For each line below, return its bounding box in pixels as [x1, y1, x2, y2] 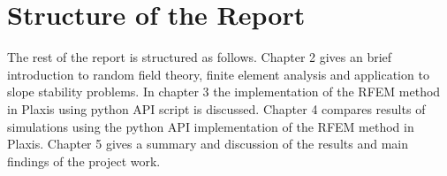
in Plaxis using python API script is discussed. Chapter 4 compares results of [7, 99, 426, 118]
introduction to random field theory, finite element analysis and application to [7, 65, 429, 83]
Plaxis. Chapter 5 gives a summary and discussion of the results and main [7, 134, 408, 153]
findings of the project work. [7, 151, 161, 170]
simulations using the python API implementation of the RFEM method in [7, 117, 414, 135]
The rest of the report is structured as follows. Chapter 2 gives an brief [7, 48, 392, 66]
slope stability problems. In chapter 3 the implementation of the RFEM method [7, 82, 441, 101]
